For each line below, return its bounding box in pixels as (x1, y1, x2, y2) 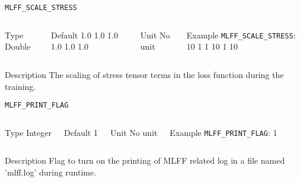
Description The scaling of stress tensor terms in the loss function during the (5, 68, 284, 80)
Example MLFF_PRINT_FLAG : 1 (170, 126, 277, 138)
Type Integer (5, 126, 52, 138)
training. (5, 80, 36, 92)
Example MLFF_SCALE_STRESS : (186, 28, 296, 41)
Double (5, 40, 31, 53)
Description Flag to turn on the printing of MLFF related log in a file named (5, 154, 285, 167)
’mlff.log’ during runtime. (5, 166, 97, 178)
